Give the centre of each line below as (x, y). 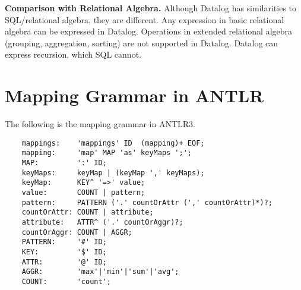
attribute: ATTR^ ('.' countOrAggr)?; (102, 222)
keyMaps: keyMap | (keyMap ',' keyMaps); (113, 173)
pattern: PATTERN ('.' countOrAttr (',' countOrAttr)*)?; (147, 202)
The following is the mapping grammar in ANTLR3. (100, 124)
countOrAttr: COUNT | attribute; (88, 212)
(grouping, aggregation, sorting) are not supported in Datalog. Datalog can (142, 42)
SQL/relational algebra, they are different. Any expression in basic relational (145, 19)
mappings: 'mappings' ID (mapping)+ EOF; (113, 143)
